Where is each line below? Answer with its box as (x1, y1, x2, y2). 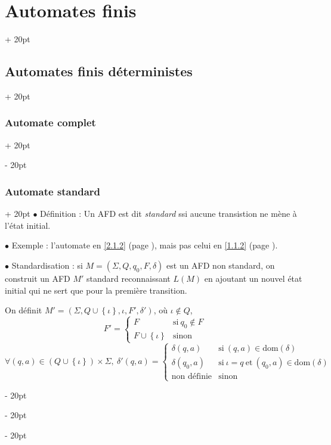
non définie (171, 372, 212, 381)
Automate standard (5, 183, 101, 198)
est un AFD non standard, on (166, 259, 275, 271)
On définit (5, 304, 42, 316)
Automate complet (5, 115, 96, 130)
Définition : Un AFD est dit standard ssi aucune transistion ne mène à (40, 207, 297, 220)
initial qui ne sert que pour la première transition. (5, 284, 187, 296)
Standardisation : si (11, 259, 83, 271)
